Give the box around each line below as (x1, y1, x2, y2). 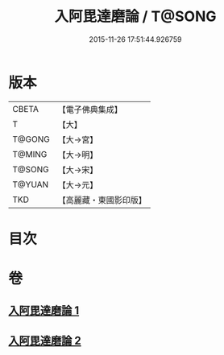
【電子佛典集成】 (57, 104, 122, 115)
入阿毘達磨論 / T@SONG (54, 7, 217, 26)
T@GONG (12, 134, 50, 145)
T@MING (12, 148, 48, 159)
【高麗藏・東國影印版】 (57, 194, 147, 205)
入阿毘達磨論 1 (8, 303, 80, 318)
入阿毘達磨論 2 (8, 333, 82, 347)
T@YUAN (12, 179, 49, 190)
